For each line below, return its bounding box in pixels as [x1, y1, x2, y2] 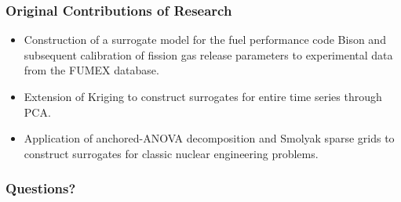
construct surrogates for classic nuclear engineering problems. [24, 145, 319, 161]
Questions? [5, 179, 76, 198]
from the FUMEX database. [24, 62, 159, 78]
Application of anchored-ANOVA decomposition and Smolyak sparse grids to [24, 130, 395, 146]
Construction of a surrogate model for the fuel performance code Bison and [24, 31, 386, 48]
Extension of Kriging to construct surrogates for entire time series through [24, 88, 382, 104]
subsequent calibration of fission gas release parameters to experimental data [24, 46, 393, 63]
